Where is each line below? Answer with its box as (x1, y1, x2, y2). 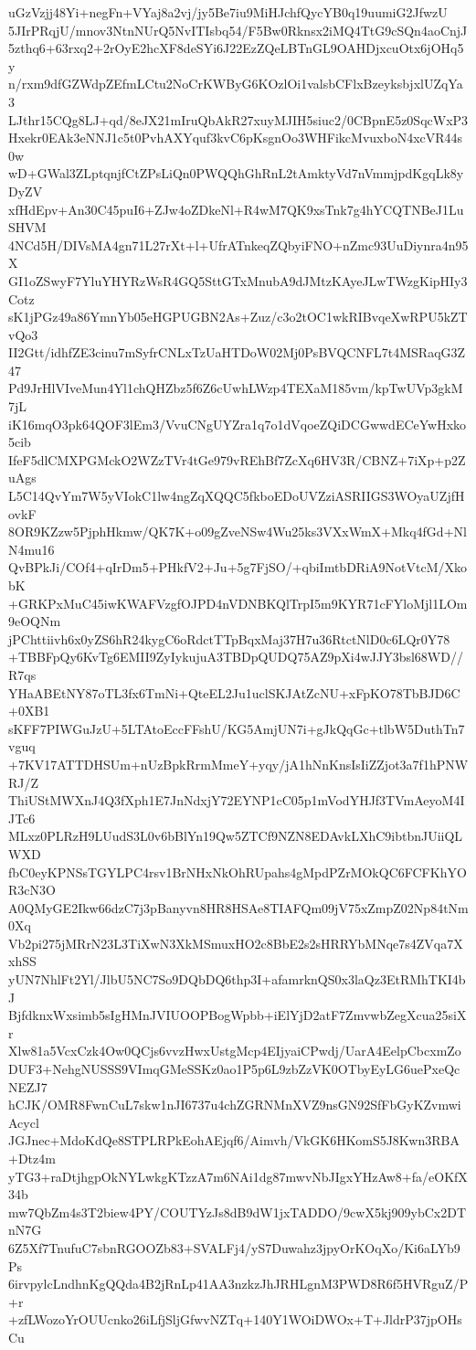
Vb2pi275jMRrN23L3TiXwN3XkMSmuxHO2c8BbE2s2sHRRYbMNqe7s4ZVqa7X (8, 933, 463, 952)
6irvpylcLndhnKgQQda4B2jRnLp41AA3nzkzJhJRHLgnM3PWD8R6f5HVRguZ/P (8, 1274, 469, 1293)
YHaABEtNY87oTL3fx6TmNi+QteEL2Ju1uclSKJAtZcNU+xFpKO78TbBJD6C (8, 683, 460, 702)
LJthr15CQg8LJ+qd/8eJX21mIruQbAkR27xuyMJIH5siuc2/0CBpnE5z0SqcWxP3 (8, 110, 469, 129)
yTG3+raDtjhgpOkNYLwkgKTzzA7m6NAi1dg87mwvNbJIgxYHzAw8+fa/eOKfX (8, 1166, 468, 1185)
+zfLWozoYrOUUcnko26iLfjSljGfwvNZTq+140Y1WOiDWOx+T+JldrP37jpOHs (8, 1310, 462, 1329)
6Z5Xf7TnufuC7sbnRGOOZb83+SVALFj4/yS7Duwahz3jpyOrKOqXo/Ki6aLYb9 (8, 1238, 460, 1257)
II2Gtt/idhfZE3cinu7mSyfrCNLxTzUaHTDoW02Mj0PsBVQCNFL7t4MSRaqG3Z (8, 343, 466, 362)
